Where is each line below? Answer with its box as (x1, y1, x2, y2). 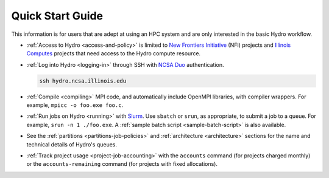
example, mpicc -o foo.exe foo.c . (26, 101, 124, 109)
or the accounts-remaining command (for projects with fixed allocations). (26, 160, 218, 168)
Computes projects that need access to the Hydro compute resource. (26, 50, 201, 57)
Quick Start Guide (11, 9, 104, 22)
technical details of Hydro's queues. (26, 140, 118, 148)
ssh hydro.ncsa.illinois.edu (39, 77, 127, 84)
